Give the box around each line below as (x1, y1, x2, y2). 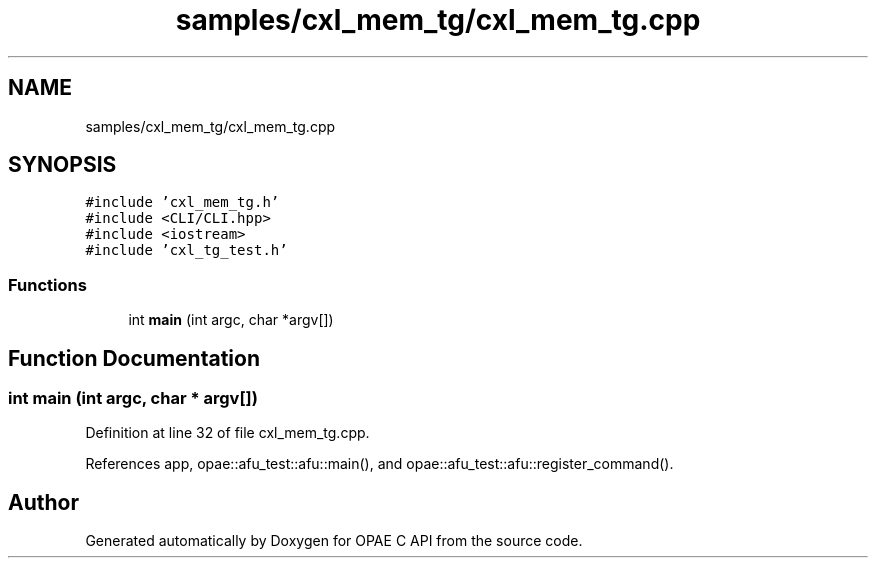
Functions (8, 274, 87, 295)
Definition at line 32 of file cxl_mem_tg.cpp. (85, 424, 370, 442)
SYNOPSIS (8, 152, 117, 178)
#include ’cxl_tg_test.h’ (85, 242, 288, 259)
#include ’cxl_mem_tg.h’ (85, 194, 280, 211)
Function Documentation (8, 345, 260, 371)
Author (8, 489, 79, 515)
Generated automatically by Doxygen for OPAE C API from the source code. (85, 532, 583, 550)
